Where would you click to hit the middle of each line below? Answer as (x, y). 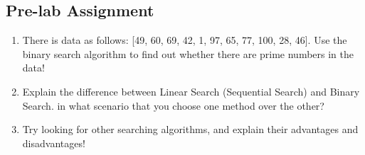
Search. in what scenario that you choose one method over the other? (173, 105)
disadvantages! (54, 143)
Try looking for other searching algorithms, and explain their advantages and (190, 129)
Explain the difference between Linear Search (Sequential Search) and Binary (191, 91)
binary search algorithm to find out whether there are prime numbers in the (188, 53)
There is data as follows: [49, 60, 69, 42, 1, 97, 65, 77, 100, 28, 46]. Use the (185, 40)
